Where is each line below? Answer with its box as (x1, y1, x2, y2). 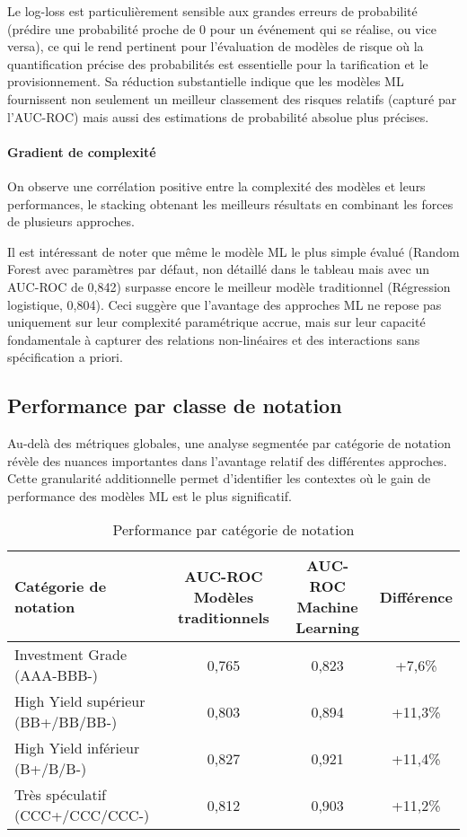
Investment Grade (14, 644, 128, 665)
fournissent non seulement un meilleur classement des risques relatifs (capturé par (7, 89, 457, 108)
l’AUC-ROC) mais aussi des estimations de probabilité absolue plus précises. (7, 107, 429, 126)
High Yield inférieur (14, 737, 140, 759)
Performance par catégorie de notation (112, 519, 355, 541)
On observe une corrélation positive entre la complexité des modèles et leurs (7, 176, 426, 195)
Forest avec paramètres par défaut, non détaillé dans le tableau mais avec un (7, 260, 430, 278)
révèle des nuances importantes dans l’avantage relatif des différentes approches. (7, 451, 447, 470)
